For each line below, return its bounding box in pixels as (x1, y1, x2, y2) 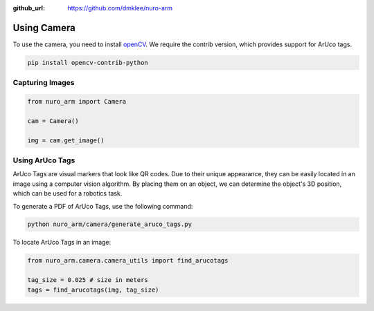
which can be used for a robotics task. (12, 189, 123, 198)
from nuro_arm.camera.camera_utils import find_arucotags (27, 256, 229, 265)
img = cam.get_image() (27, 136, 105, 144)
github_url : (12, 4, 45, 12)
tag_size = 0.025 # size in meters (27, 276, 148, 284)
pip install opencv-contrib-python (27, 59, 148, 66)
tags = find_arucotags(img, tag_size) (27, 285, 159, 294)
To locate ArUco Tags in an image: (12, 238, 112, 247)
